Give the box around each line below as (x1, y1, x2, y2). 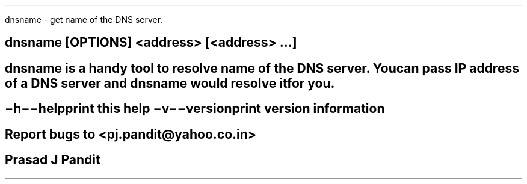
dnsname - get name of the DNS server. (5, 14, 163, 25)
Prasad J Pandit (5, 152, 100, 168)
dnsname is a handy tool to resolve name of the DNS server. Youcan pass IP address (5, 60, 519, 76)
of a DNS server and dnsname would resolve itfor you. (5, 75, 335, 91)
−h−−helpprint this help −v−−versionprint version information (5, 101, 385, 117)
